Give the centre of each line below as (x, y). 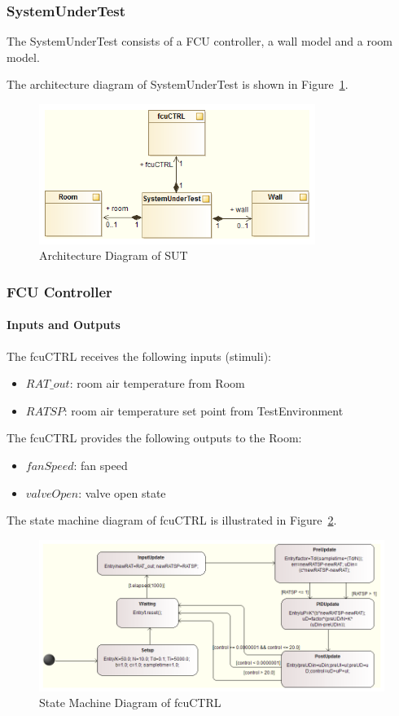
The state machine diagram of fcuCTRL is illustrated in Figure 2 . (172, 520)
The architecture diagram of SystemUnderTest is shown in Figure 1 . (178, 84)
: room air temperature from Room (157, 383)
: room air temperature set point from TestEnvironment (204, 410)
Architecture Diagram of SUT (114, 255)
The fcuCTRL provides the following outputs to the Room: (154, 438)
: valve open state (122, 492)
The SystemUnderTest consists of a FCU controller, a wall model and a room (199, 41)
